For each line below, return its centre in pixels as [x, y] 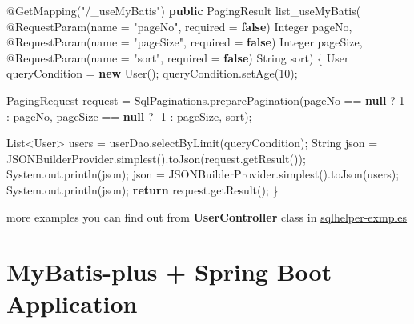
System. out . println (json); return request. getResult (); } [143, 189]
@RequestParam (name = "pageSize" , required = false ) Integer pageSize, [185, 42]
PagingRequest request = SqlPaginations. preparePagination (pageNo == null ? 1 [206, 100]
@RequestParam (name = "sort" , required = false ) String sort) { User [178, 57]
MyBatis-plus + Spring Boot [169, 272]
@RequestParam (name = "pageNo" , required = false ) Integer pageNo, [179, 26]
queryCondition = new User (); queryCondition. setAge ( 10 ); [152, 73]
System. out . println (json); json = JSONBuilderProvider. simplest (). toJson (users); [203, 174]
